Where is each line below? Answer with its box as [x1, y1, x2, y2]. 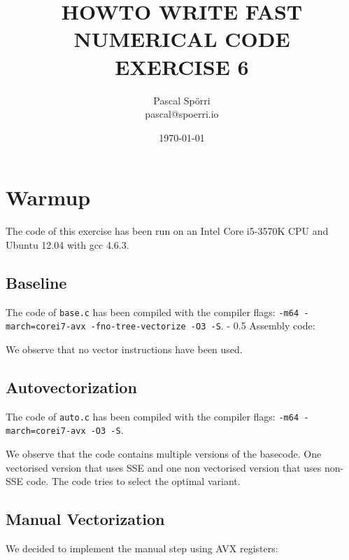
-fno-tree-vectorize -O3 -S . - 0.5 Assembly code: [90, 318, 315, 333]
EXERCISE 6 [115, 52, 249, 81]
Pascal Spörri [153, 93, 211, 107]
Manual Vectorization [6, 508, 165, 530]
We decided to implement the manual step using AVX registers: [6, 541, 278, 556]
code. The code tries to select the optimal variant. [26, 474, 241, 489]
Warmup [6, 183, 91, 212]
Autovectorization [6, 376, 137, 397]
